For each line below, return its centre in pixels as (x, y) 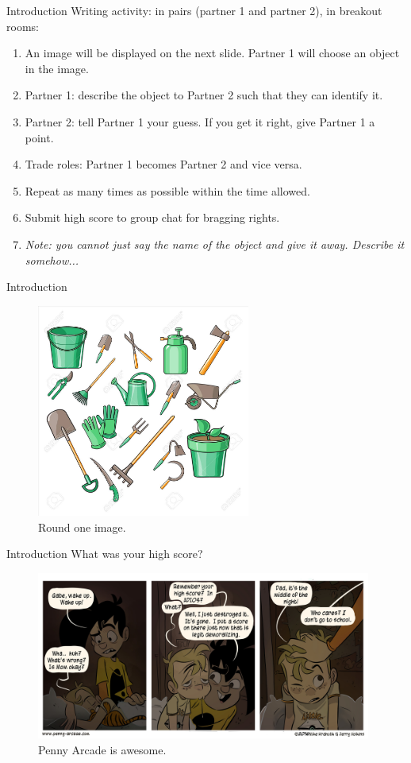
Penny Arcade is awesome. (102, 749)
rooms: (23, 26)
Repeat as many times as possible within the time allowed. (167, 190)
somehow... (52, 259)
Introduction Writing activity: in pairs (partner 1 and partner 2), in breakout (194, 10)
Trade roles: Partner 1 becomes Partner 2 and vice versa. (163, 164)
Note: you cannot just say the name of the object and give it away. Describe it (215, 244)
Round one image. (82, 527)
